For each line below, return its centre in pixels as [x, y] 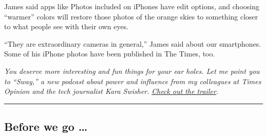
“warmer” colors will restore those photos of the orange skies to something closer [131, 16]
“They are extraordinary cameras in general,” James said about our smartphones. [133, 43]
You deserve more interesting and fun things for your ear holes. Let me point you [132, 71]
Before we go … [46, 126]
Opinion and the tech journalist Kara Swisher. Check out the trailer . [111, 91]
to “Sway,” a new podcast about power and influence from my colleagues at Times [133, 81]
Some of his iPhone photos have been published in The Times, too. [110, 54]
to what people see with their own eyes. [66, 26]
